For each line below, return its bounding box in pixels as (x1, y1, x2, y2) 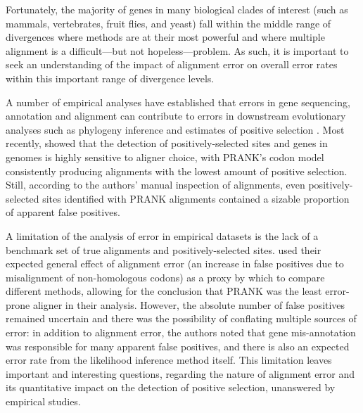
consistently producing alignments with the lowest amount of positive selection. (6, 163, 348, 178)
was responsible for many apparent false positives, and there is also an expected (6, 338, 350, 353)
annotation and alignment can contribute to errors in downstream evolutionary (6, 108, 346, 123)
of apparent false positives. (6, 205, 120, 220)
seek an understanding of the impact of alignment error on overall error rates (6, 57, 338, 72)
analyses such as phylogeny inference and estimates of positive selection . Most (6, 122, 345, 136)
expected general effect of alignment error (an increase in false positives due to (6, 256, 344, 271)
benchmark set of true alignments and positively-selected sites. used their (6, 242, 321, 257)
